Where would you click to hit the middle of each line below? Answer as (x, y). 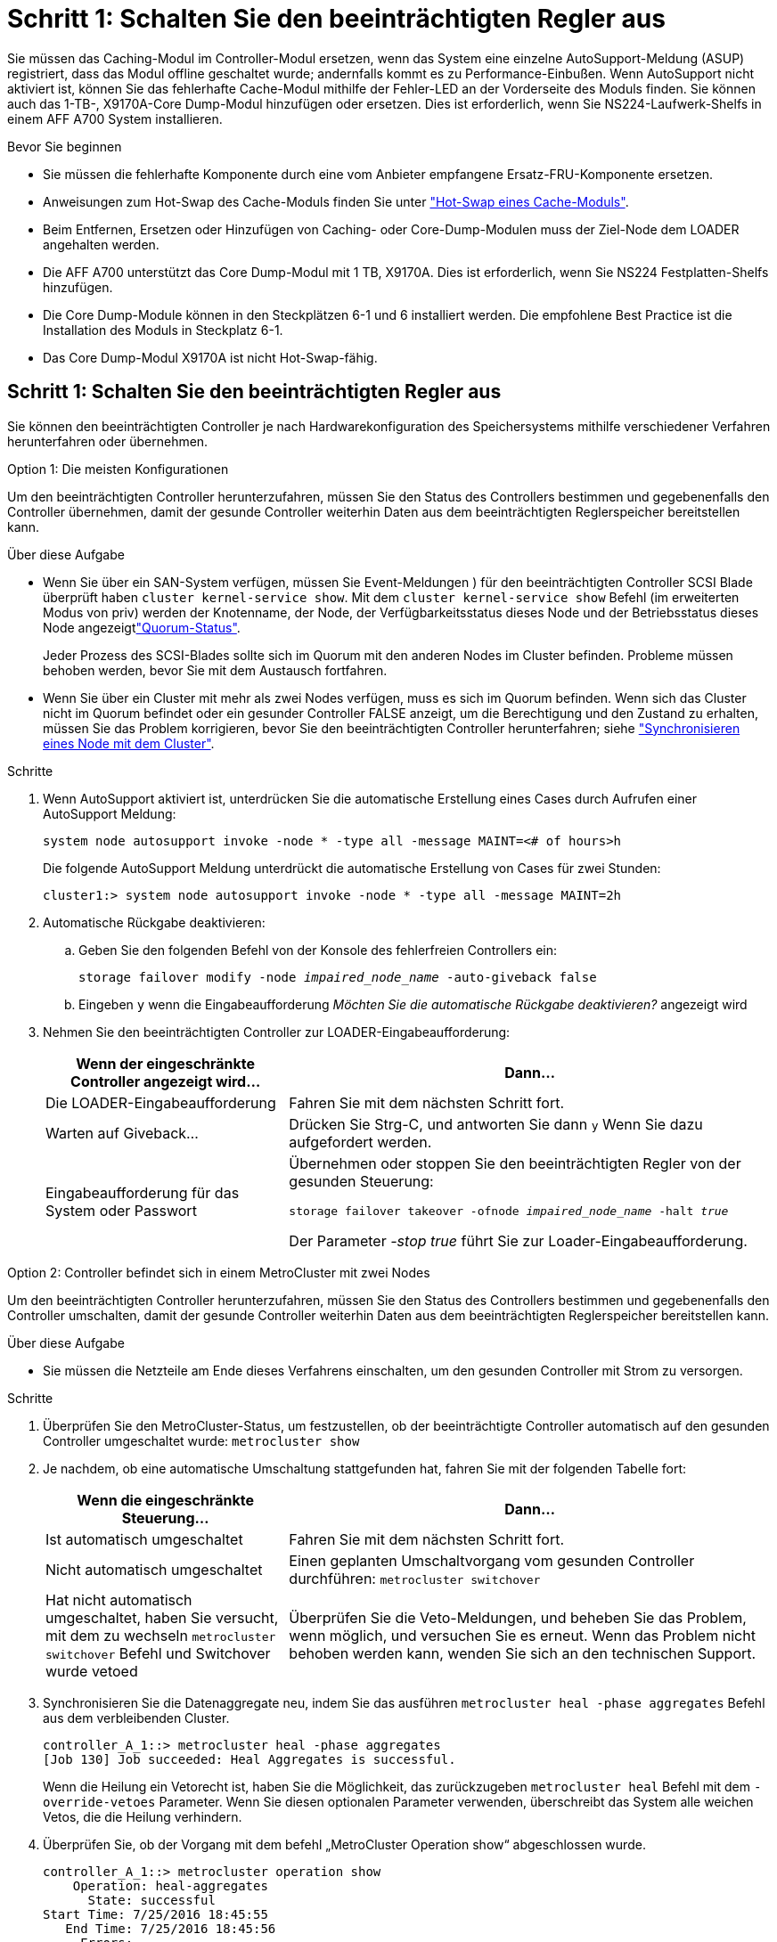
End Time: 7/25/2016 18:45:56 (171, 1928)
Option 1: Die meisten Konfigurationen (118, 469)
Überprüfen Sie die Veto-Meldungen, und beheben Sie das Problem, (518, 1617)
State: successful (151, 1900)
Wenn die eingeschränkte (165, 1500)
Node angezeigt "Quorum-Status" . (142, 627)
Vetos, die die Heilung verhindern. (143, 1816)
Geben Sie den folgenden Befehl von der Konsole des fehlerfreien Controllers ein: (318, 950)
